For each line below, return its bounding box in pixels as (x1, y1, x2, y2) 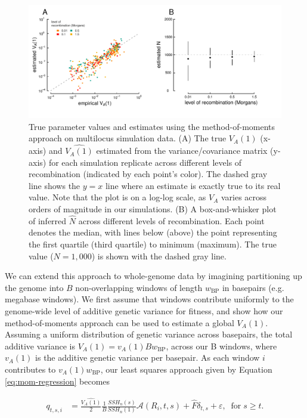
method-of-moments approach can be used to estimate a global (5, 316, 234, 329)
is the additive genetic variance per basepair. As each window (35, 351, 260, 364)
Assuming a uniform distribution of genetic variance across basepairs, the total (5, 328, 293, 340)
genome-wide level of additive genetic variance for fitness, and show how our (5, 304, 283, 317)
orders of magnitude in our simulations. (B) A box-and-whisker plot (29, 203, 277, 215)
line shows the (29, 179, 80, 191)
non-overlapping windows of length (75, 281, 203, 293)
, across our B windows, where (166, 339, 277, 352)
